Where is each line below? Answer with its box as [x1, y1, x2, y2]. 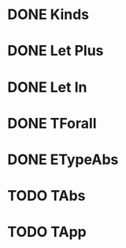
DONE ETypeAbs [7, 151, 119, 168]
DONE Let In [7, 78, 87, 96]
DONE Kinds [7, 6, 90, 24]
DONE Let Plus [7, 42, 104, 60]
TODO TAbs [7, 187, 86, 205]
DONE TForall [7, 114, 97, 132]
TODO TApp [7, 223, 87, 241]
